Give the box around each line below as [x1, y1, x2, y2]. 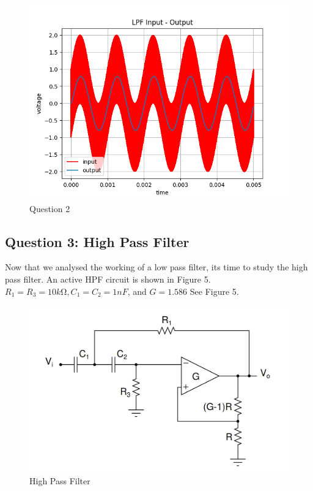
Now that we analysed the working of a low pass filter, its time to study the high [5, 261, 308, 273]
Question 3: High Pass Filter [5, 232, 190, 251]
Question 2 [29, 202, 70, 215]
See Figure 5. [190, 284, 239, 297]
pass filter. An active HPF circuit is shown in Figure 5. [5, 272, 211, 285]
